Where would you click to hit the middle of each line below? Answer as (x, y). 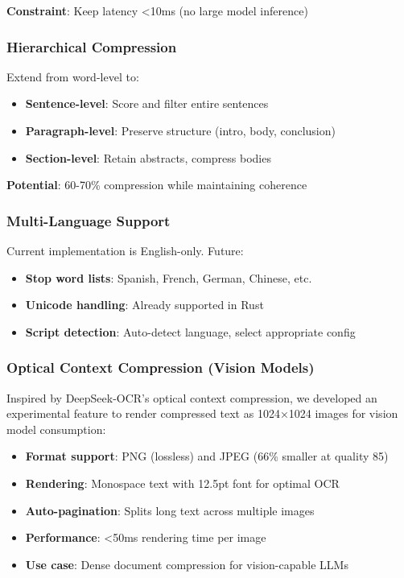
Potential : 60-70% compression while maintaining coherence (157, 185)
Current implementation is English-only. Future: (125, 250)
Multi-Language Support (89, 220)
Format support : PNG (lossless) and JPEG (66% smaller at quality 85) (207, 456)
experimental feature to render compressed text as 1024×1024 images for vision (202, 413)
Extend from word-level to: (73, 76)
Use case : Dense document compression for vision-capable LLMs (187, 564)
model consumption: (56, 429)
